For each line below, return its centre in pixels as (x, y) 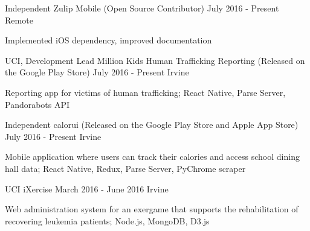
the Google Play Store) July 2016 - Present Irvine (97, 72)
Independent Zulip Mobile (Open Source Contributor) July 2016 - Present (142, 8)
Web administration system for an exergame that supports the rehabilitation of (152, 209)
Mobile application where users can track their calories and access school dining (152, 157)
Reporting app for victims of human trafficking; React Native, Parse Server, (145, 92)
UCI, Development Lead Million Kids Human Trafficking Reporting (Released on (155, 60)
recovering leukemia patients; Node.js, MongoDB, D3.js (107, 220)
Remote (19, 20)
